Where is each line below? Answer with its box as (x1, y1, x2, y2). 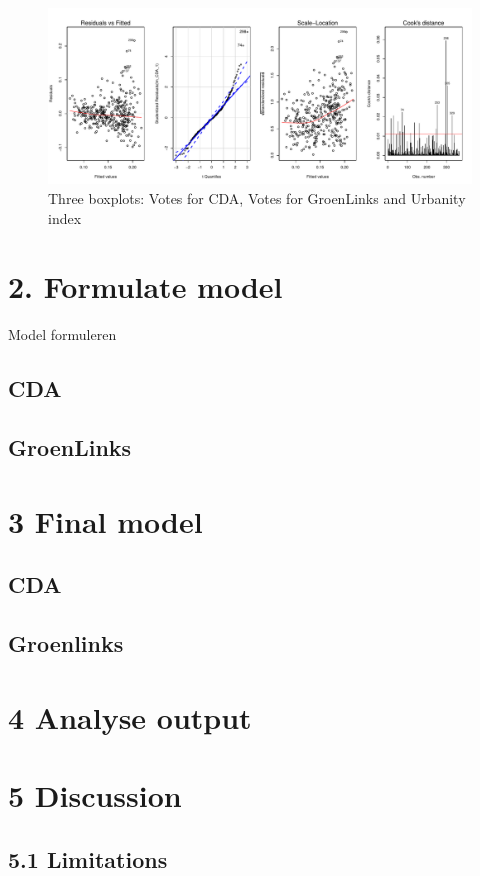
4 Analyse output (8, 696, 252, 737)
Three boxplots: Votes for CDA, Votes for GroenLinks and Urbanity (48, 187, 466, 208)
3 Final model (8, 500, 203, 541)
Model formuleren (8, 324, 117, 345)
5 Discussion (8, 774, 182, 815)
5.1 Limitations (8, 843, 168, 874)
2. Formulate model (8, 266, 283, 307)
